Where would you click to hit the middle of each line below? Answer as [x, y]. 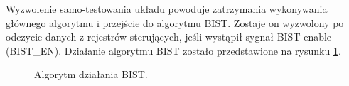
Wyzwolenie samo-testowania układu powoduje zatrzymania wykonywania [167, 9]
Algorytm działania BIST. [91, 74]
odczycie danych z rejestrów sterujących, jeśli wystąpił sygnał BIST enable [169, 37]
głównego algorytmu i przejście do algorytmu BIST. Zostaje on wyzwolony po [175, 22]
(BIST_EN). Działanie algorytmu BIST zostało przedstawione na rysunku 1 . [173, 50]
